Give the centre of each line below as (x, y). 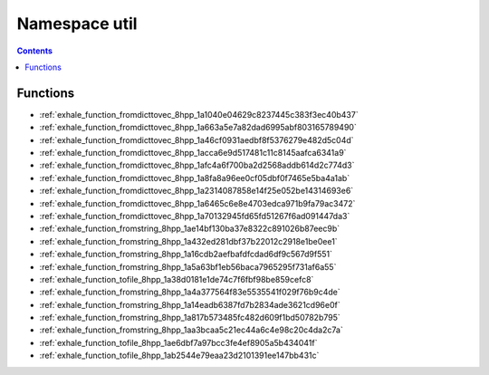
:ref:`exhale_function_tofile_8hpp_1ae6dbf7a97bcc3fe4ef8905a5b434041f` (178, 342)
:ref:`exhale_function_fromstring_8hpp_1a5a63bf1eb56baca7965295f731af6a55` (188, 266)
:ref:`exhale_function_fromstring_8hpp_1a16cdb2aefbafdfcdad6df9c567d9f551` (186, 255)
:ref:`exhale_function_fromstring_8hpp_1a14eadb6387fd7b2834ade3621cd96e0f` (190, 304)
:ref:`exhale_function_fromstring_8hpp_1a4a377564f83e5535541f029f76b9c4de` (190, 292)
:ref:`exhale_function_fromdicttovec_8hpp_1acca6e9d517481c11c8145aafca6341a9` (193, 153)
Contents (35, 51)
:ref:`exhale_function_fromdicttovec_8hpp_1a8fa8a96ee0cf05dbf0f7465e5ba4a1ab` (195, 178)
